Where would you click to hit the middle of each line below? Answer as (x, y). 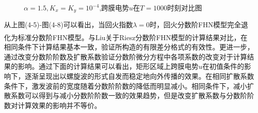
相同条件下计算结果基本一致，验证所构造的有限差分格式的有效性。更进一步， (129, 47)
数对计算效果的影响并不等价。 (53, 105)
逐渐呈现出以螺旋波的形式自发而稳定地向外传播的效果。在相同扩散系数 (139, 76)
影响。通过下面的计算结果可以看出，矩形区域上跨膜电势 (108, 66)
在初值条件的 (224, 66)
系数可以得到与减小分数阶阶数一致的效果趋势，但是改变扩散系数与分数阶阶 (132, 95)
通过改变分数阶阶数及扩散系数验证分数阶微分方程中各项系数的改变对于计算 (126, 56)
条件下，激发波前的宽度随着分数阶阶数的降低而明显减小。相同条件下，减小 (126, 85)
